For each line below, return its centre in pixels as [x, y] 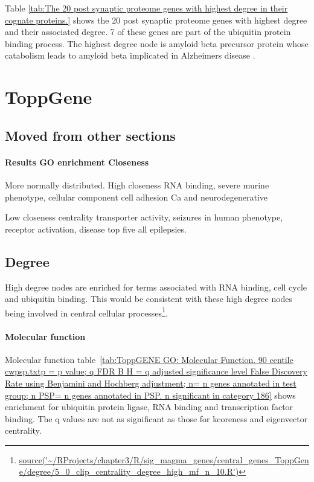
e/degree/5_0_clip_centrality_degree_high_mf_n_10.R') [129, 471]
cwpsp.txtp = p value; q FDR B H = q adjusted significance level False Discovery [156, 371]
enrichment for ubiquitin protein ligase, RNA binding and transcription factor [149, 407]
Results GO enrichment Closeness [77, 162]
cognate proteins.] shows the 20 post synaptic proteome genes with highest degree [156, 20]
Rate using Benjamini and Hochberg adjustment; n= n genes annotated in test [151, 383]
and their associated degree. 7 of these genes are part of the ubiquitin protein [148, 32]
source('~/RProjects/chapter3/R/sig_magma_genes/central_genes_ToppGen [164, 459]
